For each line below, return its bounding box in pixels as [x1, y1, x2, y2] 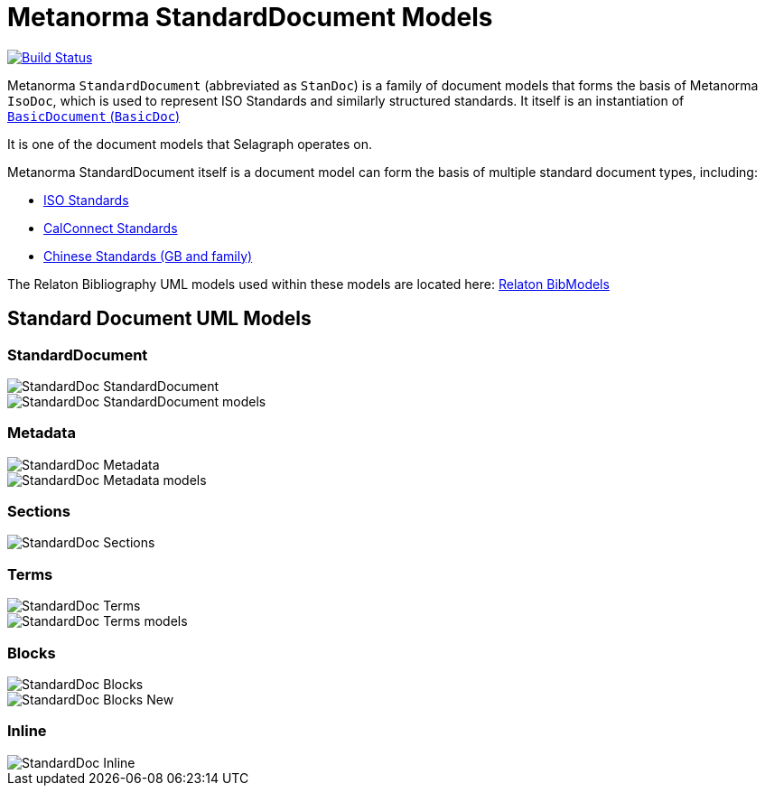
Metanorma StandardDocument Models [7, 2, 493, 33]
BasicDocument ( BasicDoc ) [7, 107, 181, 124]
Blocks [7, 643, 56, 662]
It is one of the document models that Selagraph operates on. [7, 135, 373, 152]
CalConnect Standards [43, 219, 178, 236]
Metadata [7, 424, 76, 443]
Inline [7, 722, 47, 741]
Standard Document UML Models [7, 307, 312, 331]
